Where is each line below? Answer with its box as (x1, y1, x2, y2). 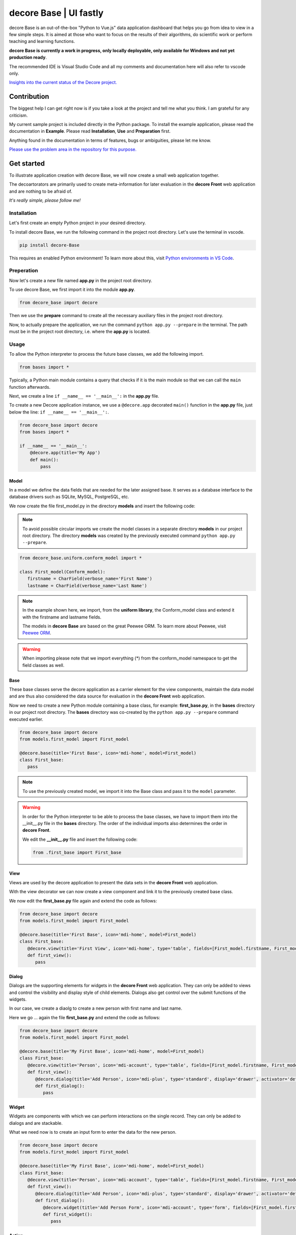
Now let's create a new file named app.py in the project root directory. (9, 277, 152, 284)
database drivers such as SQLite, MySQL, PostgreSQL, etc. (9, 494, 129, 500)
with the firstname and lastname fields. (22, 614, 102, 620)
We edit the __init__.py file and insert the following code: (22, 836, 138, 842)
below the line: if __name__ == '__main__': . (9, 409, 110, 415)
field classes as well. (22, 662, 65, 668)
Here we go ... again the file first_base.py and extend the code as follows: (9, 1014, 160, 1020)
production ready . (9, 54, 47, 60)
